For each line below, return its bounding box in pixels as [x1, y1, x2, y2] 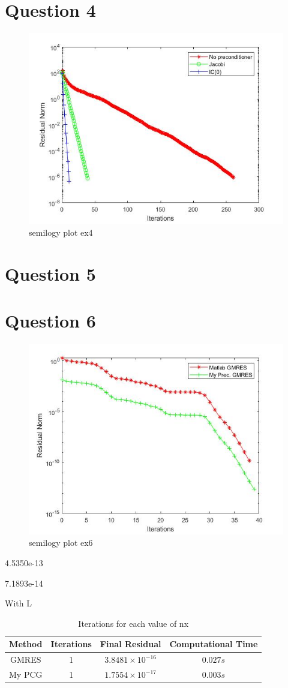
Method [9, 638, 43, 650]
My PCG [9, 668, 43, 681]
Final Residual [100, 638, 161, 650]
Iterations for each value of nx [78, 617, 189, 629]
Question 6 [5, 308, 96, 332]
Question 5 [5, 261, 96, 286]
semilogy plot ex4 [29, 226, 93, 238]
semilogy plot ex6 [29, 536, 93, 549]
